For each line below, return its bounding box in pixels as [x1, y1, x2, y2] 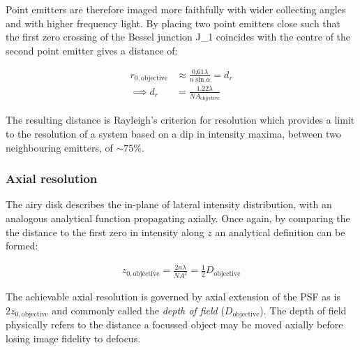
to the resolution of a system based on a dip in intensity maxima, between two [6, 126, 341, 140]
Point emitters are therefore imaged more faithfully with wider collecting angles [6, 2, 346, 16]
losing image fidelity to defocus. [6, 330, 141, 345]
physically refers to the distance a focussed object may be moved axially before [6, 317, 343, 332]
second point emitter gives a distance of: [6, 43, 178, 57]
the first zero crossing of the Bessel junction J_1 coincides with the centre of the [6, 29, 351, 44]
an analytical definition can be [215, 224, 345, 239]
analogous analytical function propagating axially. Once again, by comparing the [6, 210, 350, 225]
